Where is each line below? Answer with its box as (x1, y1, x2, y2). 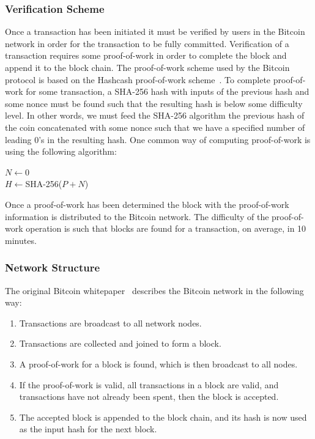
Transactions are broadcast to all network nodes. (19, 316, 202, 329)
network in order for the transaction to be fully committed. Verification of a (5, 37, 289, 50)
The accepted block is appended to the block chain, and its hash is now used (19, 410, 307, 423)
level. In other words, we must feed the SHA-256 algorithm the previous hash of (5, 109, 305, 122)
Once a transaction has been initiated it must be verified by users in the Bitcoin (5, 25, 305, 38)
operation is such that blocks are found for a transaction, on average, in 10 (26, 222, 306, 235)
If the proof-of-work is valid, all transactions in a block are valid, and (19, 378, 279, 391)
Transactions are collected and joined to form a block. (19, 337, 221, 350)
